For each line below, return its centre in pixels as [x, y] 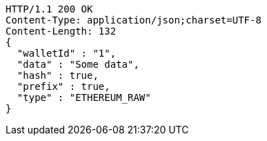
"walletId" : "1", [67, 53]
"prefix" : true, [63, 86]
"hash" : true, [58, 75]
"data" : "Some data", [78, 64]
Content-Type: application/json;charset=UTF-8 [133, 20]
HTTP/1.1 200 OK [49, 9]
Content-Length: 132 [61, 31]
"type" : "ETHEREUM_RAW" [84, 97]
